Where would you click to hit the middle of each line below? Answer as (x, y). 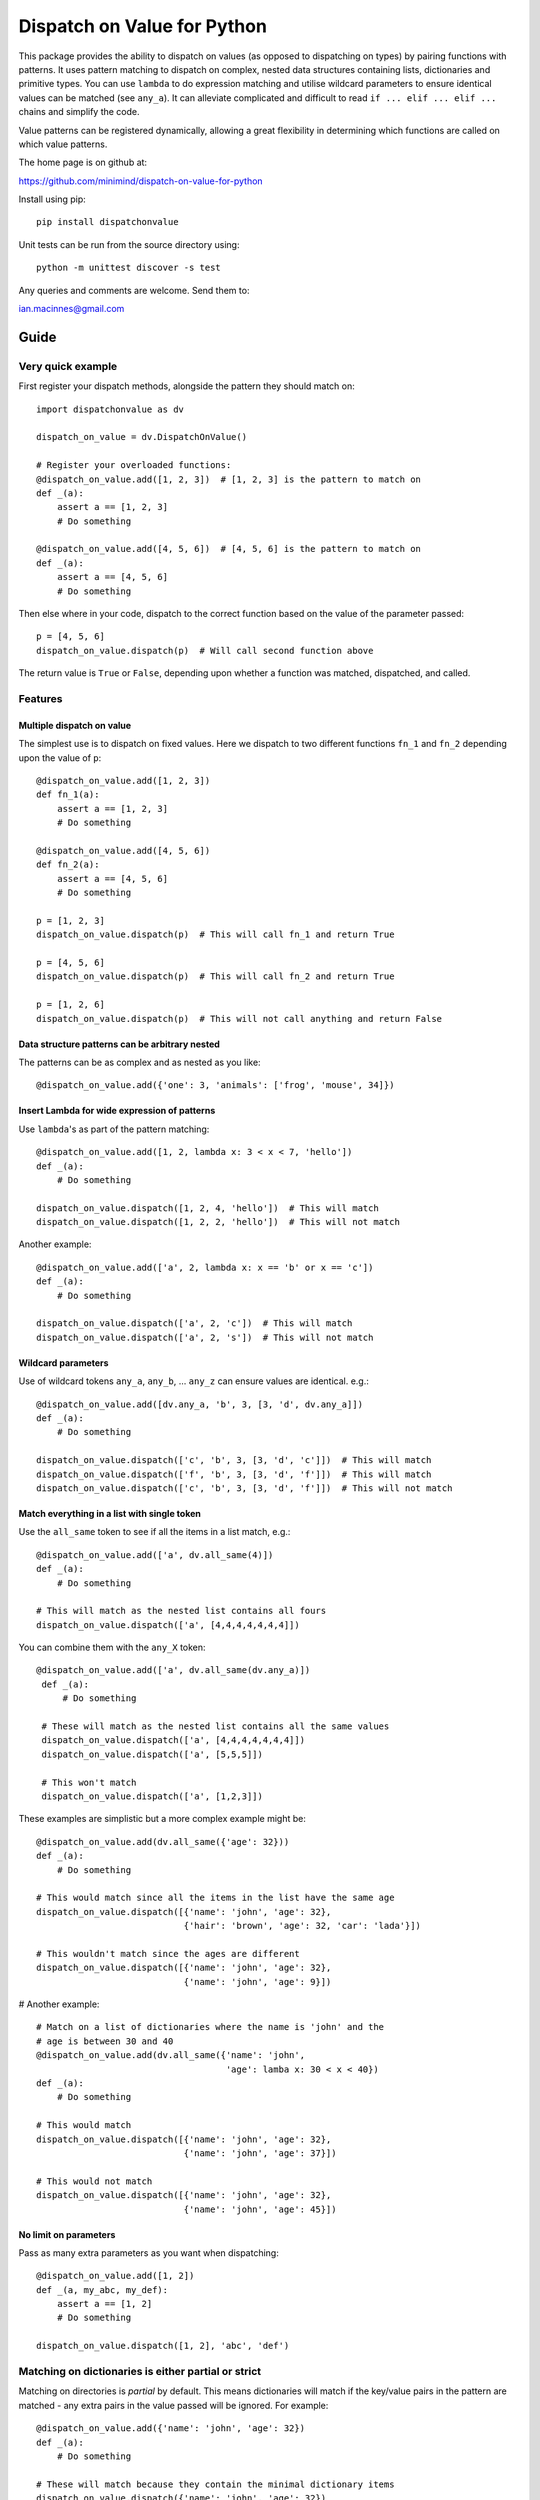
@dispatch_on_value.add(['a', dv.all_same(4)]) (155, 1554)
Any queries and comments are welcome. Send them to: (134, 290)
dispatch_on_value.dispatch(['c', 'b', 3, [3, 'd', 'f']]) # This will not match (244, 1488)
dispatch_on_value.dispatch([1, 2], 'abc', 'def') (163, 2346)
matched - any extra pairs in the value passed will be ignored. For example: (173, 2405)
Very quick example (68, 366)
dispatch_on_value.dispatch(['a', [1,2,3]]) (152, 1796)
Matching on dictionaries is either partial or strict (140, 2372)
